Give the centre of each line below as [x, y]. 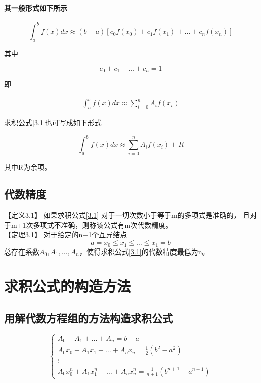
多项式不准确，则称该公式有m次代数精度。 [103, 225]
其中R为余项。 [28, 167]
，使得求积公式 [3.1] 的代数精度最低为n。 [144, 251]
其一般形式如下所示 [36, 7]
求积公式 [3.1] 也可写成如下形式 [53, 123]
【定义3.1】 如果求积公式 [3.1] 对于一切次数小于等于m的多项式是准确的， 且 [127, 215]
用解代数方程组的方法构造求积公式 [89, 317]
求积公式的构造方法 [68, 286]
